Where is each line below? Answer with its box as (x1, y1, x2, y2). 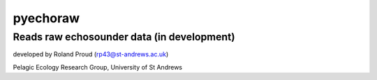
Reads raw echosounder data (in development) (13, 31, 235, 43)
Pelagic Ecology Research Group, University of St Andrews (13, 63, 183, 71)
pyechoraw (13, 10, 80, 26)
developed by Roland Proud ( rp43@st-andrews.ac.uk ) (13, 50, 169, 58)
